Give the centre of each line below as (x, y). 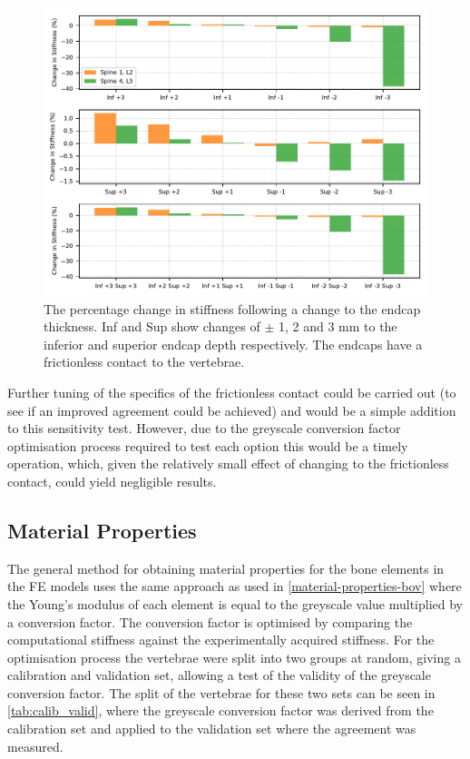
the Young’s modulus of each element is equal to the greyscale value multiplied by (235, 603)
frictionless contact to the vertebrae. (144, 362)
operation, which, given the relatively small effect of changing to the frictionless (228, 463)
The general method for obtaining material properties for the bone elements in (226, 568)
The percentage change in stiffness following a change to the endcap (232, 308)
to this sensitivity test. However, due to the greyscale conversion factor (204, 428)
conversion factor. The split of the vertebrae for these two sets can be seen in (221, 692)
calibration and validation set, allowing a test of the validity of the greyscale (219, 675)
